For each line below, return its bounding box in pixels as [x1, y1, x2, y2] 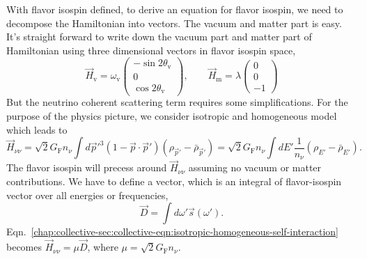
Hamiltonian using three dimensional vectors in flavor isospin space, [6, 42, 296, 57]
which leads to [6, 122, 68, 136]
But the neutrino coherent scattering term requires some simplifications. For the [6, 95, 348, 109]
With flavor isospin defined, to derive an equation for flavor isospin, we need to [6, 2, 343, 16]
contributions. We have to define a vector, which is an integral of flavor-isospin [6, 174, 342, 189]
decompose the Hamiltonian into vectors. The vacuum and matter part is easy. [6, 15, 342, 30]
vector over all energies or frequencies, [6, 187, 169, 202]
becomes [6, 240, 42, 254]
